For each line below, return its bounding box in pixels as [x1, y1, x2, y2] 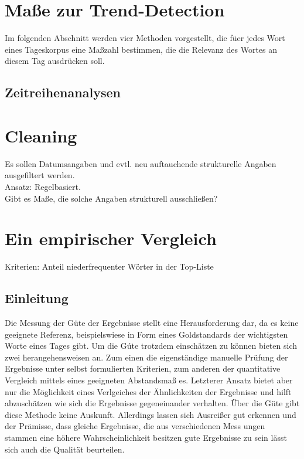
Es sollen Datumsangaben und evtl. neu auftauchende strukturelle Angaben [5, 157, 276, 169]
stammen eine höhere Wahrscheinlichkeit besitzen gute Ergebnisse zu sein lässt [5, 431, 287, 444]
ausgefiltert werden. [5, 169, 75, 181]
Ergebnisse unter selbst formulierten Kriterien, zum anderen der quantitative [5, 362, 281, 375]
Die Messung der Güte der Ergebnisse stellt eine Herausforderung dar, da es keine [5, 317, 299, 329]
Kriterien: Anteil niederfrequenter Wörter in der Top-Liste [5, 260, 214, 273]
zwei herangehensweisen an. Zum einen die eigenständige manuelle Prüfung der [5, 351, 288, 363]
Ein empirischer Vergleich [5, 226, 217, 250]
